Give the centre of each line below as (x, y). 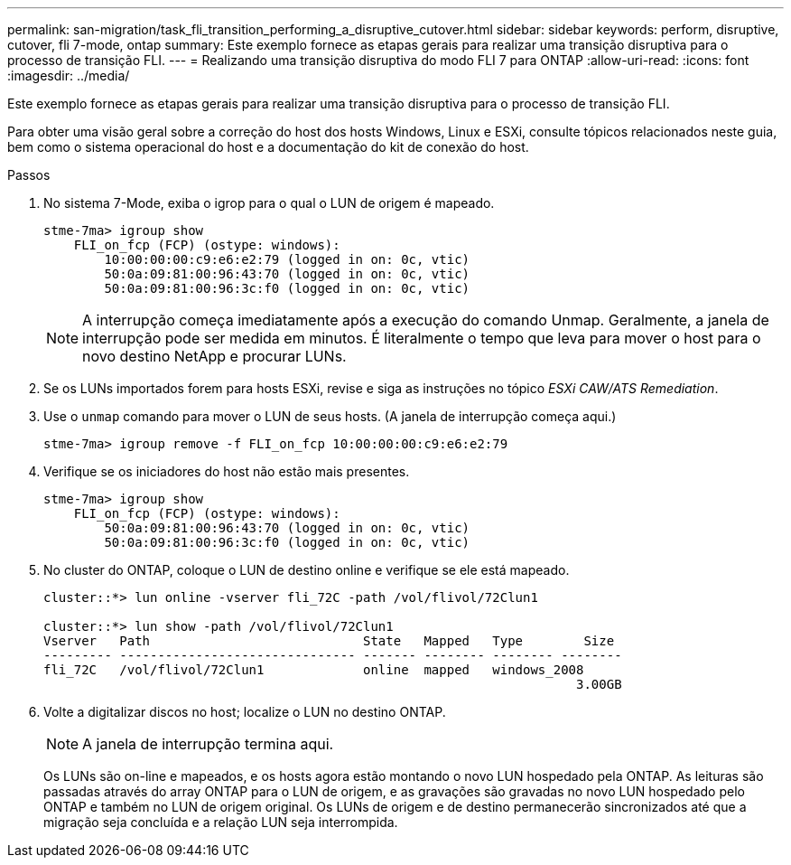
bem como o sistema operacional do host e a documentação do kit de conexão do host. (268, 147)
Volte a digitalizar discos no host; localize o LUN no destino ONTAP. (245, 712)
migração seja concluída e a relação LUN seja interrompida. (221, 822)
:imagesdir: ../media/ (69, 75)
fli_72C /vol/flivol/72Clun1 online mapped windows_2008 (314, 670)
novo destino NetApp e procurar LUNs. (214, 356)
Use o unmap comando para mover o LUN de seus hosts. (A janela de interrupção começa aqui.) (330, 416)
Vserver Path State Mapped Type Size (329, 641)
